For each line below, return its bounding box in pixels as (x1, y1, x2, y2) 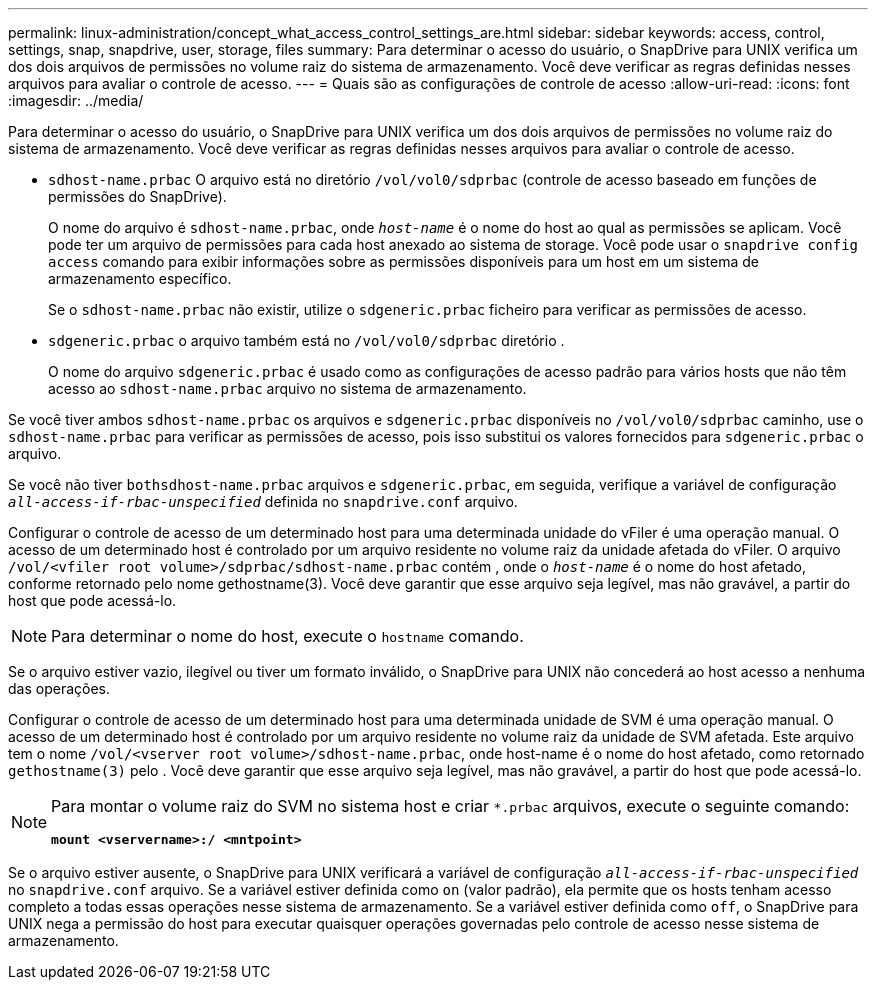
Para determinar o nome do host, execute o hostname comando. (51, 626, 524, 646)
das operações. (8, 680, 110, 697)
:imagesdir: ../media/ (8, 92, 144, 109)
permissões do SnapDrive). (48, 188, 227, 205)
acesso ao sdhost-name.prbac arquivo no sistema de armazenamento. (48, 380, 527, 397)
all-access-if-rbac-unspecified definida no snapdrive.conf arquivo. (8, 493, 518, 510)
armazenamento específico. (48, 270, 232, 287)
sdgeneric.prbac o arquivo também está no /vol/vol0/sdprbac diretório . (48, 332, 565, 349)
